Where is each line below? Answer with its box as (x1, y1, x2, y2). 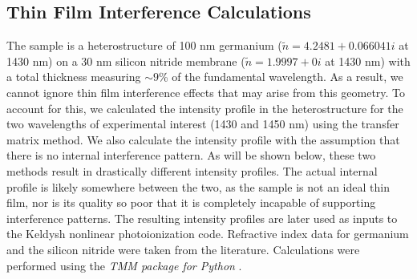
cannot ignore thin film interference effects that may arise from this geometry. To (6, 83, 406, 100)
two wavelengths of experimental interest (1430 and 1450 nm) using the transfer (6, 115, 399, 132)
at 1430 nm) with (325, 52, 411, 69)
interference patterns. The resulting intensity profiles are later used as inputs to (6, 209, 398, 226)
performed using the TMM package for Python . (6, 257, 242, 273)
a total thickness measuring (6, 68, 141, 85)
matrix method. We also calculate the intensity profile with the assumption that (6, 131, 400, 148)
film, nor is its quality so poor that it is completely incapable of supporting (6, 194, 376, 211)
